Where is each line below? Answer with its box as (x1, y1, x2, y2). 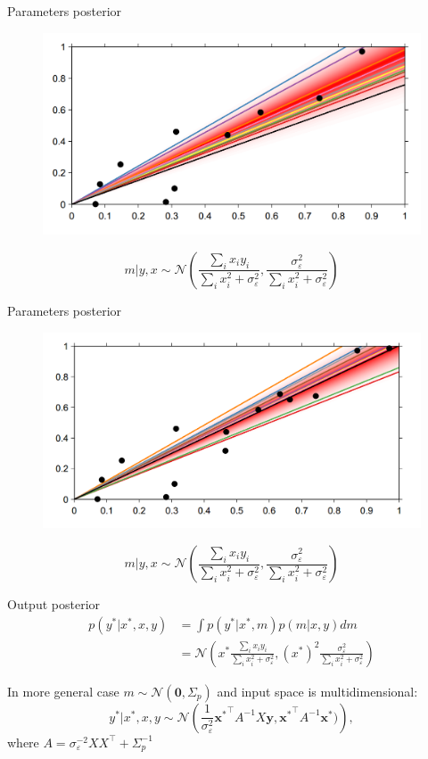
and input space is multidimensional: (217, 681, 418, 700)
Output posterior (7, 595, 101, 613)
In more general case (7, 681, 119, 700)
